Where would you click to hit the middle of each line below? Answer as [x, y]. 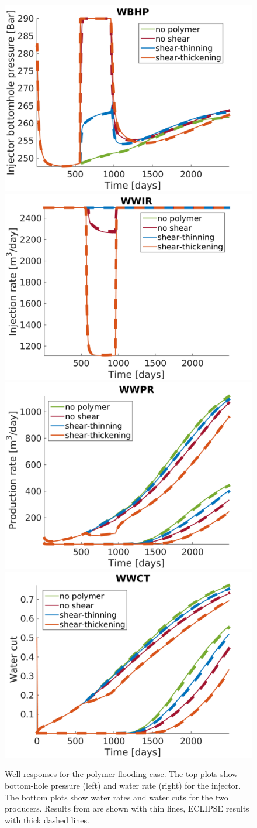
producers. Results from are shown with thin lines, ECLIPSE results [127, 808]
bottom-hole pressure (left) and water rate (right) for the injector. [123, 785]
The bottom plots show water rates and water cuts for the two [117, 797]
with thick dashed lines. [47, 820]
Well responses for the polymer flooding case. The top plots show [121, 774]
